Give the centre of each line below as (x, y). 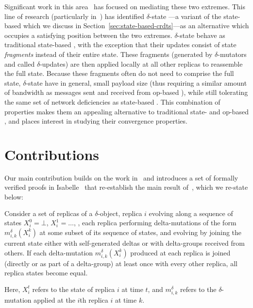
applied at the (54, 300)
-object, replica (120, 213)
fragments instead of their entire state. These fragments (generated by (109, 54)
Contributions (52, 154)
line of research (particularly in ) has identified (75, 16)
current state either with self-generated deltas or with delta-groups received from (125, 243)
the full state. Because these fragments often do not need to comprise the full (119, 73)
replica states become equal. (46, 273)
